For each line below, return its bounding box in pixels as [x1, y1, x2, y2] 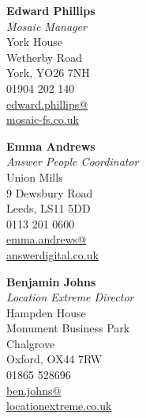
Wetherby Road [6, 48, 82, 65]
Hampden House [6, 304, 86, 320]
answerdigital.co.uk [6, 246, 99, 263]
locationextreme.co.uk [6, 397, 112, 414]
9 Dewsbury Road [6, 184, 93, 201]
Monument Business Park [6, 320, 130, 336]
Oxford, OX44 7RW [6, 351, 103, 367]
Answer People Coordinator [6, 153, 139, 170]
